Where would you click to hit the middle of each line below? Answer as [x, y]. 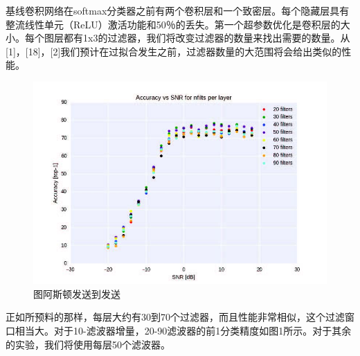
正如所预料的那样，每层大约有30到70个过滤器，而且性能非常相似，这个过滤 [175, 317]
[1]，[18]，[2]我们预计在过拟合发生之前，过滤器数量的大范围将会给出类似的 [174, 51]
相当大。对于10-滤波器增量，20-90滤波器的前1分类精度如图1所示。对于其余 [183, 330]
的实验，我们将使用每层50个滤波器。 [88, 344]
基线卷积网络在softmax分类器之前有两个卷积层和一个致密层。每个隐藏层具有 [178, 10]
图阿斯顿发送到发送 [77, 293]
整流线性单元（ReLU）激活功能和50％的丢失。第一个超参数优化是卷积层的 [173, 24]
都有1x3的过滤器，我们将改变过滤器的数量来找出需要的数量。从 [207, 38]
